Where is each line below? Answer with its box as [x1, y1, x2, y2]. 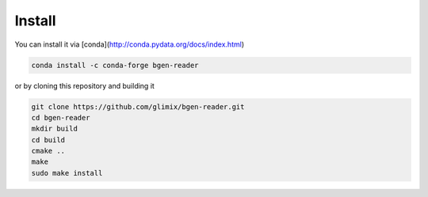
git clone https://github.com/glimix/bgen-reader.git [31, 102, 245, 111]
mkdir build [31, 124, 78, 134]
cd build [31, 135, 66, 144]
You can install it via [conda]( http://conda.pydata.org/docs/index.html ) [14, 40, 245, 49]
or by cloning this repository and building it [14, 81, 155, 90]
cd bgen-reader [31, 113, 90, 122]
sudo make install [31, 169, 103, 177]
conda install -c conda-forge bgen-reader [31, 60, 199, 70]
